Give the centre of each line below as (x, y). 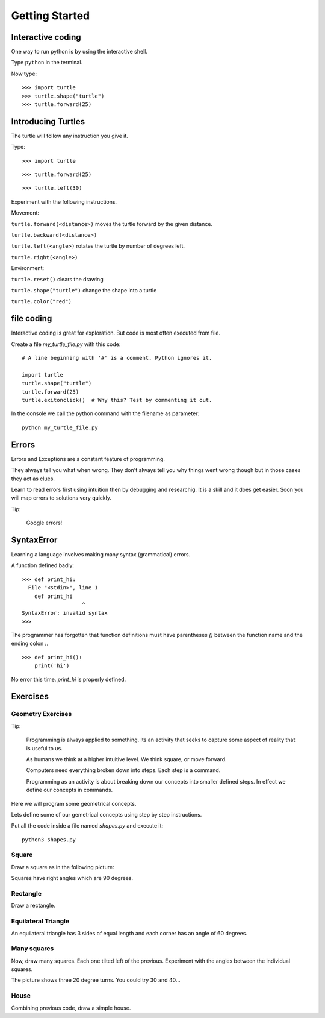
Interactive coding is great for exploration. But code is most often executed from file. (116, 333)
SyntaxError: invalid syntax (65, 613)
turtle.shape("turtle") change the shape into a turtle (84, 290)
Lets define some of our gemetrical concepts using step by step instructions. (107, 814)
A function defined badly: (43, 565)
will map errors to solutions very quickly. (61, 498)
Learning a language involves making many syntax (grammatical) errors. (101, 554)
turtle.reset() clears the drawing (57, 279)
